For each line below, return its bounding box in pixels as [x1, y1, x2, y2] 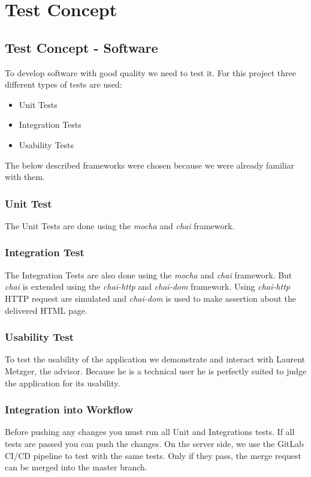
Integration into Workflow [5, 402, 133, 417]
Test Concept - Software [5, 38, 158, 56]
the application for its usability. [5, 376, 120, 389]
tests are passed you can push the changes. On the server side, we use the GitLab [5, 437, 304, 449]
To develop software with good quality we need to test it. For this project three [5, 66, 296, 79]
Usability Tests [19, 138, 74, 151]
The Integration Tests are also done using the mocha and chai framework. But [5, 268, 292, 281]
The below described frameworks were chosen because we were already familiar [5, 158, 295, 171]
